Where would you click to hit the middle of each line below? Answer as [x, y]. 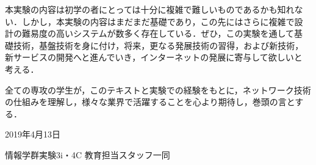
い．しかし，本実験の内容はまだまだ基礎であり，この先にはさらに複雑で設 [154, 21]
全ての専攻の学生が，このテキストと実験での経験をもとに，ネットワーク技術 [158, 90]
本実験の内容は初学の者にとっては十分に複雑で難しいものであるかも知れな [154, 9]
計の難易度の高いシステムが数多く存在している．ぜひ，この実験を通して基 [154, 33]
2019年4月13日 [33, 134]
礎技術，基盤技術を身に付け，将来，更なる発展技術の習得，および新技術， [154, 45]
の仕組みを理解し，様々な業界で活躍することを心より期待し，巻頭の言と [150, 102]
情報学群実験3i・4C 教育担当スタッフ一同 [88, 154]
